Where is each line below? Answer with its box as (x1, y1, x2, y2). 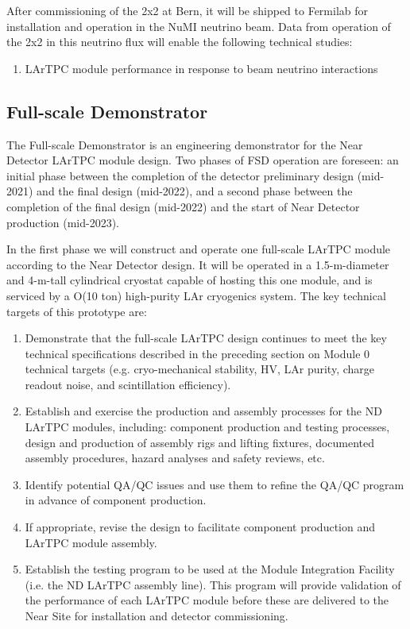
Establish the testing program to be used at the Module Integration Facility (25, 561, 395, 577)
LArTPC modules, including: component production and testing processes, (25, 419, 390, 435)
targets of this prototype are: (6, 303, 147, 319)
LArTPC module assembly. (25, 534, 157, 550)
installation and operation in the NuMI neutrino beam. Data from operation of (6, 17, 391, 34)
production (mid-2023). (6, 214, 120, 230)
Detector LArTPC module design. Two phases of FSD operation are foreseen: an (6, 152, 399, 168)
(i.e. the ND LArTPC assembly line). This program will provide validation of (25, 576, 401, 592)
